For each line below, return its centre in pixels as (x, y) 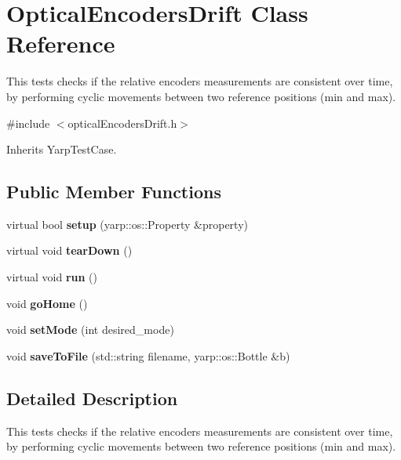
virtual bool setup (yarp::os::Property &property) (127, 224)
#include (28, 123)
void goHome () (47, 303)
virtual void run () (52, 277)
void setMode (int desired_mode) (90, 330)
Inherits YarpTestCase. (62, 149)
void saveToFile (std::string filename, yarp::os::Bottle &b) (148, 355)
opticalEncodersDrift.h (122, 123)
